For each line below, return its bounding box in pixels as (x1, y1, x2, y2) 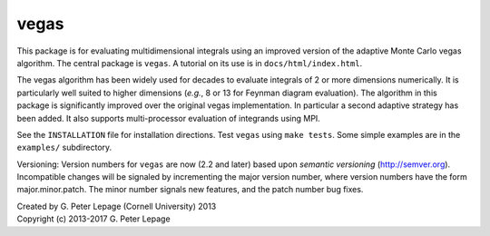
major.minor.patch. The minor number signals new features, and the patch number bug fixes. (16, 184, 364, 195)
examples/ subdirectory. (16, 142, 113, 153)
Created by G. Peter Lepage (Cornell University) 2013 (16, 201, 217, 211)
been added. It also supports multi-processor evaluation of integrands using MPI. (16, 113, 321, 123)
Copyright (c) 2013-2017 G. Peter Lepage (16, 213, 171, 224)
